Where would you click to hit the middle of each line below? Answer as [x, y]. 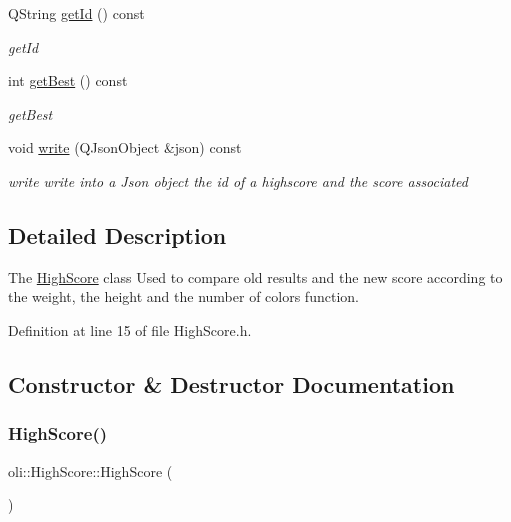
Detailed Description [117, 234]
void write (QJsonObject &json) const [125, 147]
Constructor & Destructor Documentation [231, 383]
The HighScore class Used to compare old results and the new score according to [255, 276]
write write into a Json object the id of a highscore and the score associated [238, 180]
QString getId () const [76, 13]
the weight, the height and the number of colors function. [183, 296]
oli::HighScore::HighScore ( [90, 470]
